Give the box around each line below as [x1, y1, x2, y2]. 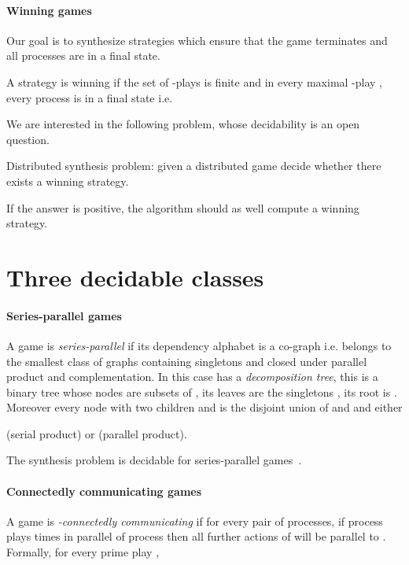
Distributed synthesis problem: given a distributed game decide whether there [6, 157, 381, 174]
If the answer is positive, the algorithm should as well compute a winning [6, 199, 359, 216]
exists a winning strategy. [6, 172, 129, 189]
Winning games [6, 2, 92, 18]
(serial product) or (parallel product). [6, 425, 187, 441]
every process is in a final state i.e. [6, 89, 173, 105]
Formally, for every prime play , [6, 544, 160, 560]
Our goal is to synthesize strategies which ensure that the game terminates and [6, 31, 388, 48]
